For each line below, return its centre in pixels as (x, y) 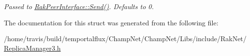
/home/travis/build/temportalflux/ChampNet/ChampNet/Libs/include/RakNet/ (125, 39)
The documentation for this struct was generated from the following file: (111, 22)
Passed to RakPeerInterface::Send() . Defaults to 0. (79, 6)
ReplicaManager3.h (32, 48)
